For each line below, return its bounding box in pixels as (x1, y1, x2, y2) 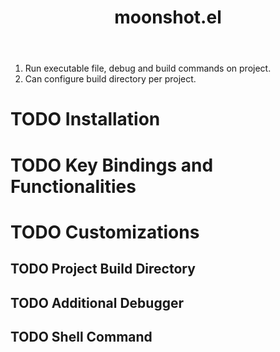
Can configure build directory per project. (24, 73, 197, 85)
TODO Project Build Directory (10, 261, 196, 278)
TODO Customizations (10, 221, 200, 243)
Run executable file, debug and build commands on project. (24, 62, 272, 75)
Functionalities (10, 175, 137, 198)
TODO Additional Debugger (10, 294, 185, 311)
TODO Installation (10, 108, 161, 131)
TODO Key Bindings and (10, 154, 214, 176)
